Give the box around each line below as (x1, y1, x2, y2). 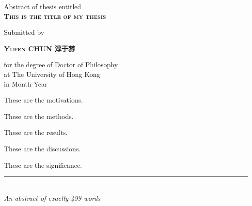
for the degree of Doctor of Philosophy (4, 59, 118, 70)
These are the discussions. (4, 143, 81, 153)
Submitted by (4, 27, 45, 37)
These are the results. (4, 127, 68, 137)
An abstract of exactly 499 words (4, 192, 101, 203)
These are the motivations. (4, 95, 83, 105)
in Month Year (4, 78, 47, 88)
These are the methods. (4, 111, 74, 121)
